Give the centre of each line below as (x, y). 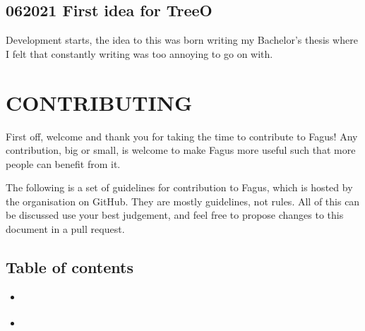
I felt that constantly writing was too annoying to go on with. (139, 53)
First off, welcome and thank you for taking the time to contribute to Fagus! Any (182, 136)
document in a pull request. (65, 229)
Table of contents (70, 267)
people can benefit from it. (63, 163)
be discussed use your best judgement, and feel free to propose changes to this (175, 215)
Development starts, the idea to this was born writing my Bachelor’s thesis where (182, 40)
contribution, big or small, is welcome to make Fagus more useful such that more (181, 150)
